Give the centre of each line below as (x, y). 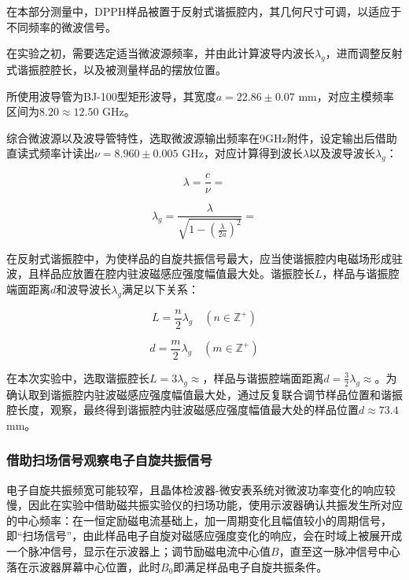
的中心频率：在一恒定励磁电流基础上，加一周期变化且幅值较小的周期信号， (199, 520)
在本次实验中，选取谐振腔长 (78, 377)
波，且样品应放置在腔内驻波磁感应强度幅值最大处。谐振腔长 (160, 273)
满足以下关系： (160, 288)
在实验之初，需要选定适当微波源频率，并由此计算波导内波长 (160, 53)
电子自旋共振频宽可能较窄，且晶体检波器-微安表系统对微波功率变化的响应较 (201, 489)
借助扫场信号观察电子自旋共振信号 (109, 460)
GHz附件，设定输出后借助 (331, 137)
